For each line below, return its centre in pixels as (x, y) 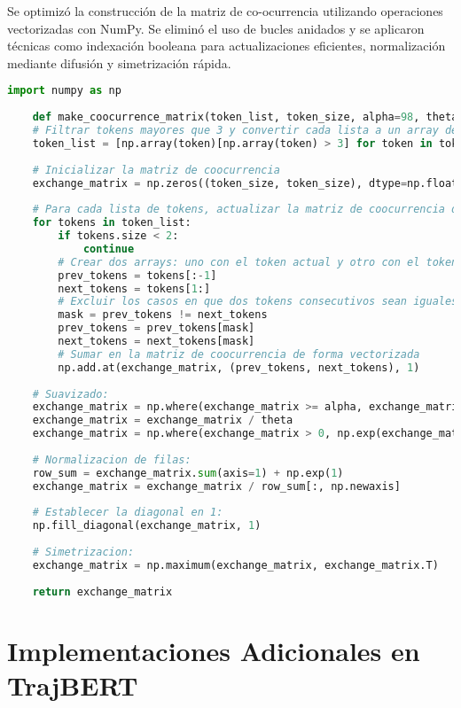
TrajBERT (73, 685)
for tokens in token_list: (112, 223)
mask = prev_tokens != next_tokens (163, 315)
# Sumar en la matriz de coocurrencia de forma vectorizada (239, 354)
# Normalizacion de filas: (112, 459)
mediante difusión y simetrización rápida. (119, 62)
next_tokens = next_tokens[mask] (156, 341)
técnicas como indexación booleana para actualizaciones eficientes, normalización (227, 46)
